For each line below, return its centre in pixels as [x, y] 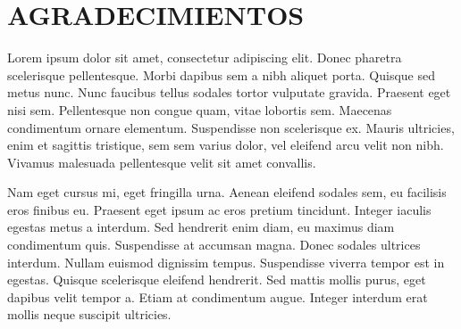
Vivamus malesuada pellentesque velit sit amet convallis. [162, 162]
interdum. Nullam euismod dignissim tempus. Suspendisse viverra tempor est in [226, 262]
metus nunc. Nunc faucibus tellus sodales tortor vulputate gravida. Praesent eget [229, 92]
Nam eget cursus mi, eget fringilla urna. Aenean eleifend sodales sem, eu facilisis [227, 192]
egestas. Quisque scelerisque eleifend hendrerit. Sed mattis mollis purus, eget [217, 280]
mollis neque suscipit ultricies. [89, 314]
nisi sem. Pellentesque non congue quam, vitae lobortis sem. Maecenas [200, 109]
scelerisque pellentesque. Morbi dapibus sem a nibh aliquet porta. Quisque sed [222, 74]
